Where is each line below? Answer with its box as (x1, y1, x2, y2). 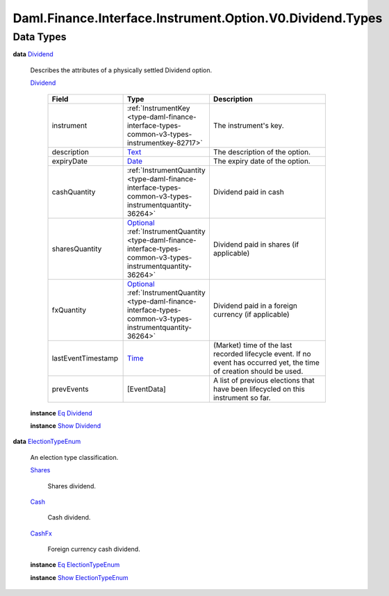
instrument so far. (213, 392, 271, 402)
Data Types (13, 31, 67, 43)
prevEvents (51, 384, 89, 394)
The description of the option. (213, 147, 311, 156)
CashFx (30, 529, 52, 538)
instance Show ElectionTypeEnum (30, 573, 129, 581)
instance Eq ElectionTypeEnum (30, 561, 120, 569)
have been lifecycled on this (213, 384, 305, 394)
